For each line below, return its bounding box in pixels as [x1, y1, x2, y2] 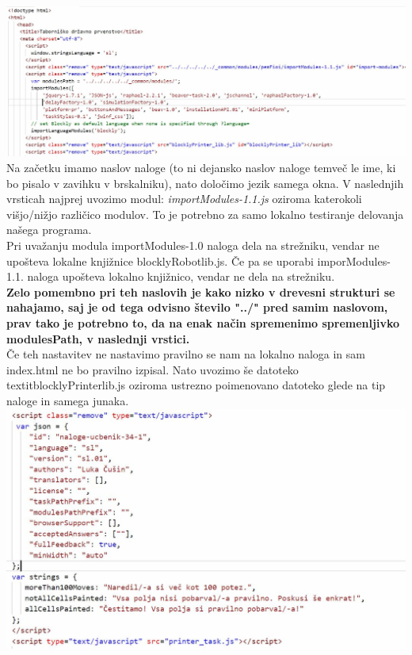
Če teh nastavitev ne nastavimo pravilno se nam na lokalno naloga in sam [6, 346, 365, 362]
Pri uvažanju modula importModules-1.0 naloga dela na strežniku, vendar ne [6, 237, 380, 254]
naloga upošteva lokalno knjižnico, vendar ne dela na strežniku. [27, 268, 335, 285]
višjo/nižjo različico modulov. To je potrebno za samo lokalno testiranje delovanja [6, 205, 404, 222]
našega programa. [6, 221, 92, 238]
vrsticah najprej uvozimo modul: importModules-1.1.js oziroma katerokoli [6, 190, 362, 207]
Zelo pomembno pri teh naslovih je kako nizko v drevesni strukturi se [6, 283, 395, 300]
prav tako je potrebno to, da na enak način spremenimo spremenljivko [6, 315, 399, 331]
